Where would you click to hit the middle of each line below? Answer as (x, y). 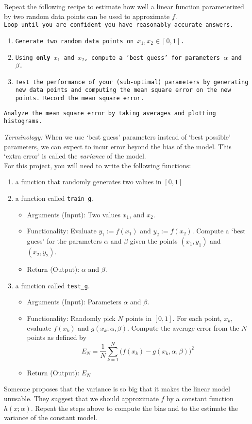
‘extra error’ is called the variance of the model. (75, 156)
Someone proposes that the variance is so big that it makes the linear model (117, 389)
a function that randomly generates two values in (88, 182)
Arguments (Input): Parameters (74, 302)
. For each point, (197, 318)
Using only (33, 58)
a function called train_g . (54, 198)
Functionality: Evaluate (62, 231)
